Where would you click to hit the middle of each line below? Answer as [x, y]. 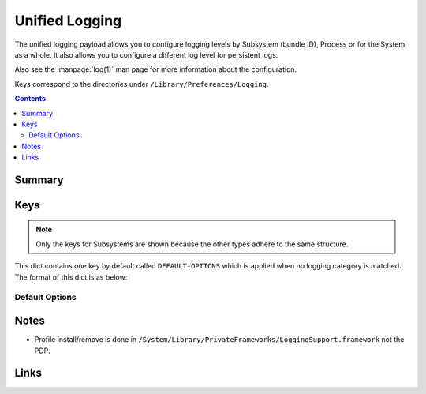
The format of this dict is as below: [71, 277]
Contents [30, 99]
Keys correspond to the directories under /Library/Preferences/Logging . [142, 84]
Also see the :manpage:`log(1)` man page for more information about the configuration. [156, 69]
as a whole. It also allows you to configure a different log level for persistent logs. [146, 54]
